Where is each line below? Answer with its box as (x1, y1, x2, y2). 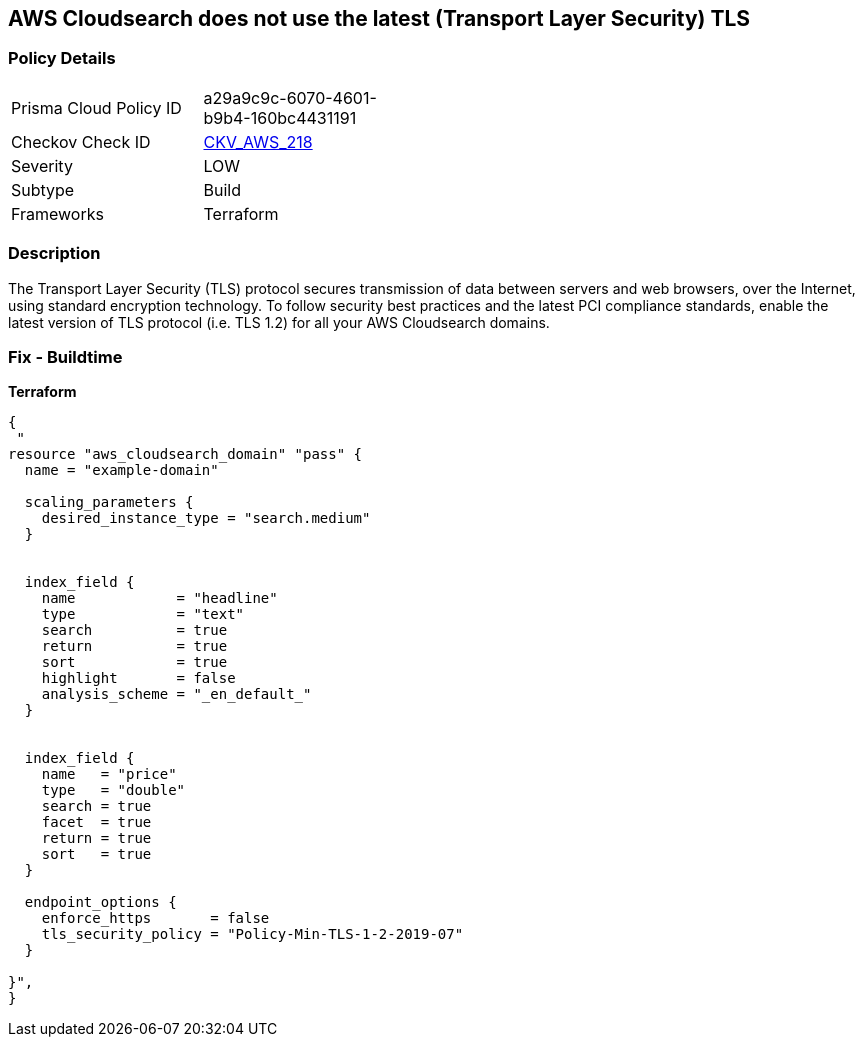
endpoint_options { (24, 894, 177, 911)
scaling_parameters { (24, 494, 194, 511)
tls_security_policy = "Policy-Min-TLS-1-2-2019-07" (41, 926, 464, 943)
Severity (11, 155, 73, 176)
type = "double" (41, 782, 186, 799)
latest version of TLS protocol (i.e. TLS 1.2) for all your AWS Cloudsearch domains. (8, 313, 550, 331)
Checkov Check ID (11, 131, 151, 152)
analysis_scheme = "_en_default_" (41, 686, 312, 703)
